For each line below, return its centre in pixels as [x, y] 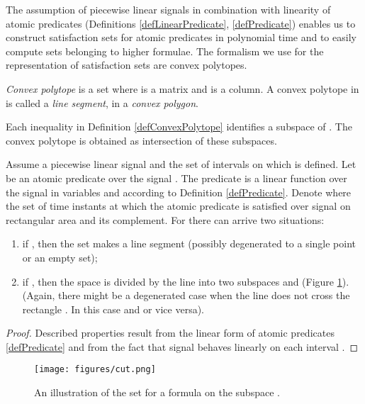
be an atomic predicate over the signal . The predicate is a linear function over [176, 178]
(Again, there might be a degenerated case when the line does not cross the [186, 295]
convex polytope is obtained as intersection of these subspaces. [141, 140]
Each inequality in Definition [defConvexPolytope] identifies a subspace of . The [179, 127]
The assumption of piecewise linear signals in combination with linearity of [168, 9]
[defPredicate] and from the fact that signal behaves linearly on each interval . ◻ [182, 346]
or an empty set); [60, 257]
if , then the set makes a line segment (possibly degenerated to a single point [189, 243]
